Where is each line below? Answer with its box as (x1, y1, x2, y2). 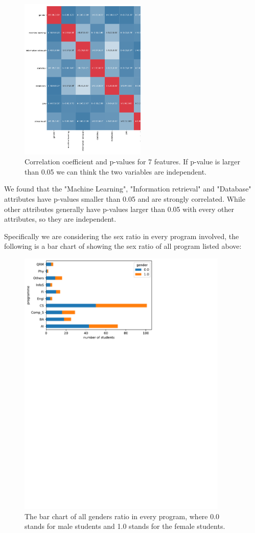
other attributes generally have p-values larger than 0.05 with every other (4, 203, 234, 214)
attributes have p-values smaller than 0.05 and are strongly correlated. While (4, 193, 245, 204)
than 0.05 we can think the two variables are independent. (25, 166, 206, 177)
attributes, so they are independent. (4, 214, 117, 224)
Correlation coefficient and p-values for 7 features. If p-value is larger (25, 156, 241, 167)
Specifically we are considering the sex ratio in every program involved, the (4, 230, 239, 241)
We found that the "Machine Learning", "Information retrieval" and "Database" (4, 183, 251, 194)
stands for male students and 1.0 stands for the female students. (25, 521, 225, 531)
